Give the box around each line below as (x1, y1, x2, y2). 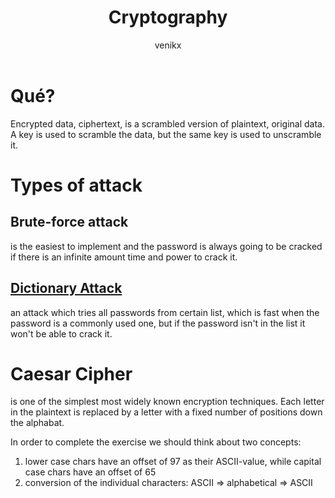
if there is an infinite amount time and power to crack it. (10, 251, 238, 263)
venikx (154, 39, 182, 51)
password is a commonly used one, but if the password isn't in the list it (10, 317, 306, 329)
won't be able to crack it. (10, 327, 113, 340)
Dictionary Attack (10, 280, 123, 297)
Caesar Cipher (10, 362, 133, 385)
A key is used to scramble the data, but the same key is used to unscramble (10, 128, 322, 140)
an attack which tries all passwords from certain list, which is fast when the (10, 306, 320, 318)
